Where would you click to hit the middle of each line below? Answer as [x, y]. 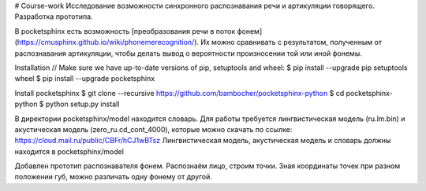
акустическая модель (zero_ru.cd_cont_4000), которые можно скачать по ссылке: [153, 129]
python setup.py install [82, 104]
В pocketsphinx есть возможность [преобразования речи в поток [125, 31]
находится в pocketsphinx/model [69, 151]
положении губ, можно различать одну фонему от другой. [113, 177]
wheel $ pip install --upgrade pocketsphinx [85, 79]
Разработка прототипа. [54, 17]
